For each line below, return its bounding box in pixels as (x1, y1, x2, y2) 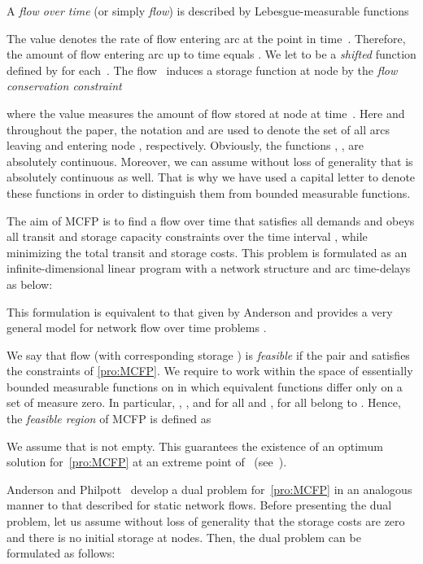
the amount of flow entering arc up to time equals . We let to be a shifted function (7, 46, 416, 63)
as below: (7, 275, 53, 292)
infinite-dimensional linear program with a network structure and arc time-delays (7, 260, 411, 277)
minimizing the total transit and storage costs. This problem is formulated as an (7, 243, 408, 260)
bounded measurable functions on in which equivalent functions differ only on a (7, 378, 403, 395)
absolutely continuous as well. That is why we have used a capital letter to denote (7, 168, 416, 186)
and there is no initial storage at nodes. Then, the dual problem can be (7, 528, 361, 545)
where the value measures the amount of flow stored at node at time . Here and (7, 104, 405, 121)
